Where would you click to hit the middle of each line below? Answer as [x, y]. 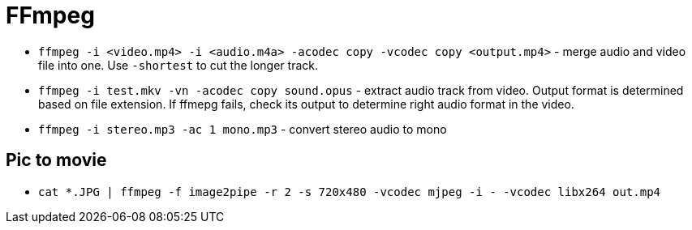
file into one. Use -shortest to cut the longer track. [178, 65]
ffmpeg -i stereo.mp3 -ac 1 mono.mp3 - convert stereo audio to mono [243, 129]
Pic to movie [56, 160]
